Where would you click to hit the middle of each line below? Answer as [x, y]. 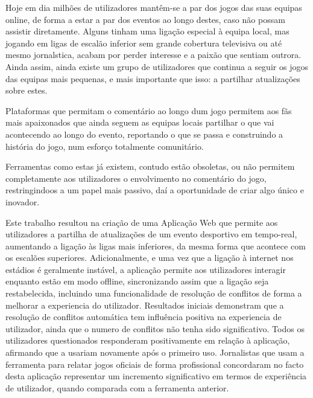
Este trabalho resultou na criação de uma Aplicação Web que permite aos [142, 222]
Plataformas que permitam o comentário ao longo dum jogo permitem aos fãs [149, 110]
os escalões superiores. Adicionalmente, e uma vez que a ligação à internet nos [150, 258]
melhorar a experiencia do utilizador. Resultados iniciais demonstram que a [145, 305]
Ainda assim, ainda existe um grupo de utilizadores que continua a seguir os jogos [157, 66]
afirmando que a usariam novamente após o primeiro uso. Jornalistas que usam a [155, 352]
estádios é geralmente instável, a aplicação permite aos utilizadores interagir [146, 269]
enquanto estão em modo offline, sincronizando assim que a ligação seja [137, 281]
